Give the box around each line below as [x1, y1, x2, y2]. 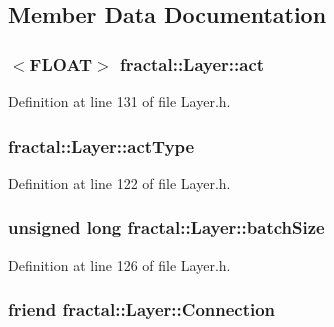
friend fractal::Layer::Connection [8, 297, 276, 322]
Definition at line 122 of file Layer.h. [8, 172, 231, 193]
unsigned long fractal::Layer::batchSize [8, 215, 325, 240]
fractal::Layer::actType [8, 133, 195, 158]
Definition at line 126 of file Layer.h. [8, 254, 231, 275]
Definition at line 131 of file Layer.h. [8, 91, 231, 111]
